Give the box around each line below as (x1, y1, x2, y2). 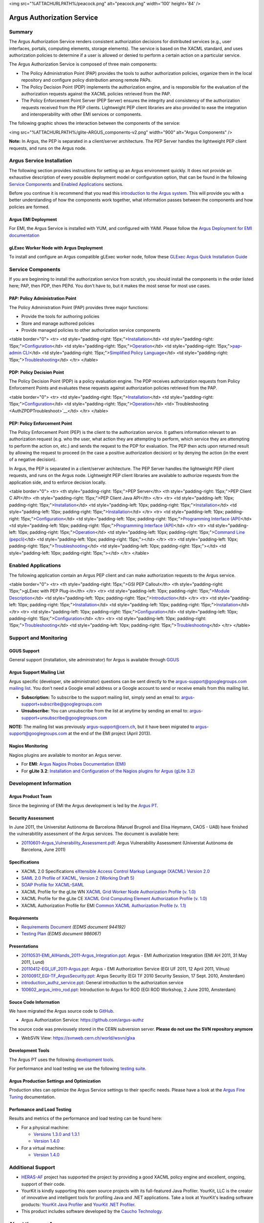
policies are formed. (9, 204, 50, 210)
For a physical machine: (21, 1124, 69, 1130)
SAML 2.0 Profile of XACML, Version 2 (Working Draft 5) (21, 875, 134, 881)
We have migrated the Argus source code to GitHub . (9, 1008, 114, 1014)
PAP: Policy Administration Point (9, 295, 77, 301)
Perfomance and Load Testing (9, 1106, 72, 1112)
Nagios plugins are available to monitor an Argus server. (9, 752, 122, 758)
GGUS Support (9, 648, 40, 654)
